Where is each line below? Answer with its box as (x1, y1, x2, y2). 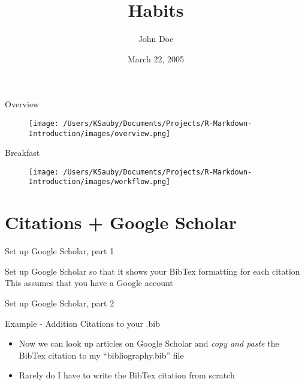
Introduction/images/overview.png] (29, 129, 171, 138)
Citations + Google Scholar (5, 210, 237, 234)
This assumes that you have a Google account (5, 276, 173, 289)
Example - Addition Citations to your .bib (5, 317, 160, 329)
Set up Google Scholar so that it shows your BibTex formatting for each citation (5, 264, 300, 277)
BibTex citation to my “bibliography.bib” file (19, 348, 184, 361)
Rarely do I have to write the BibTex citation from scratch (19, 369, 235, 381)
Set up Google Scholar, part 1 (5, 245, 114, 257)
